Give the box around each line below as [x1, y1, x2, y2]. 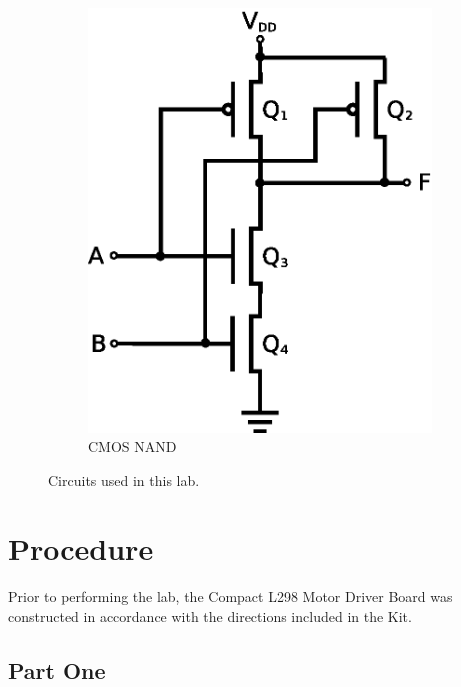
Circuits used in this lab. [48, 469, 200, 490]
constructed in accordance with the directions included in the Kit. [8, 606, 412, 627]
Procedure [8, 528, 154, 569]
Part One [8, 655, 106, 685]
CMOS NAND [88, 436, 177, 457]
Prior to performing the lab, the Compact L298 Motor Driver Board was [8, 586, 453, 607]
